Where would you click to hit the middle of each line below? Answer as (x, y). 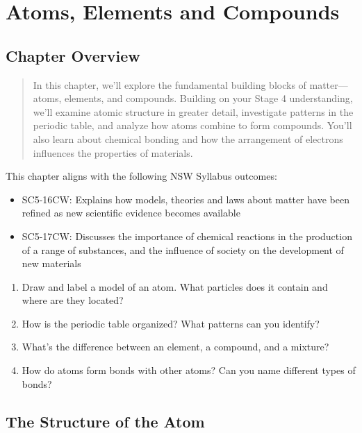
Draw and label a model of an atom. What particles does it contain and (175, 286)
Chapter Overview (73, 55)
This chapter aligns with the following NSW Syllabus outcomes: (141, 176)
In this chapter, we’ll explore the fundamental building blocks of (170, 84)
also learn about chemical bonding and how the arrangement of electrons (188, 138)
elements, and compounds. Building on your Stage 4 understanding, (208, 98)
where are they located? (73, 300)
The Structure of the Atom (105, 421)
